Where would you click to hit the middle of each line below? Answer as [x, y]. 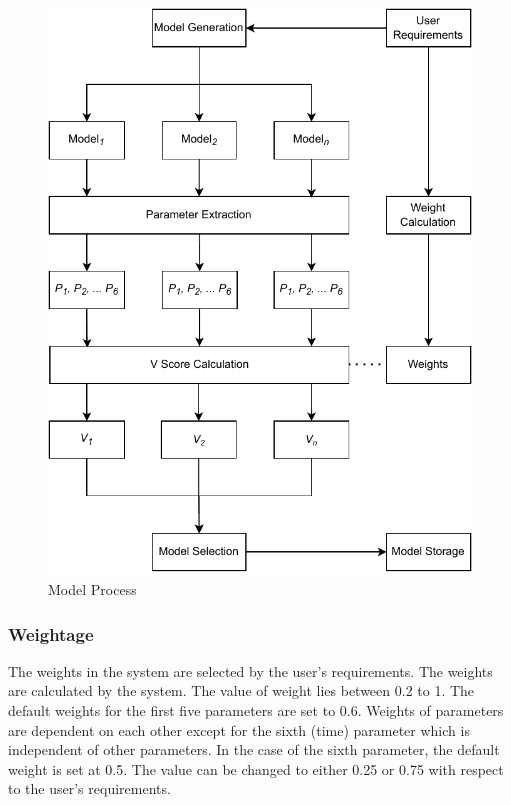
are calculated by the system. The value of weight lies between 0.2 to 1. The [241, 690]
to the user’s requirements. [89, 788]
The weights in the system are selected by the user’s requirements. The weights [250, 670]
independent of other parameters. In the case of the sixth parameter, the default [254, 749]
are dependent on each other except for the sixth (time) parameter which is [239, 729]
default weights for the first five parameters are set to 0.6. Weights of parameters [256, 710]
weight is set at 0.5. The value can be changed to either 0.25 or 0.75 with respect [256, 768]
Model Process [92, 589]
